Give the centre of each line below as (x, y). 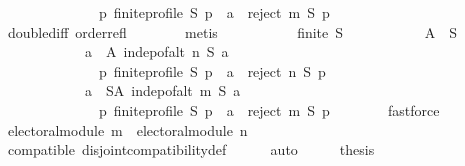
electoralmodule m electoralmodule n (127, 129)
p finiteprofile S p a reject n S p (212, 70)
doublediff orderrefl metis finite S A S (232, 31)
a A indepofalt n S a (156, 51)
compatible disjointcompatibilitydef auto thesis (191, 149)
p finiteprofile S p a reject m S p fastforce (269, 109)
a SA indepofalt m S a (162, 90)
